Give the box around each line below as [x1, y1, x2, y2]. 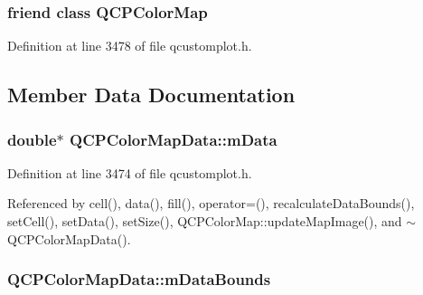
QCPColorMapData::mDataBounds [7, 268, 271, 290]
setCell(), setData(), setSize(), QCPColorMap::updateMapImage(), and [7, 212, 402, 230]
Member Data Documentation [7, 81, 296, 109]
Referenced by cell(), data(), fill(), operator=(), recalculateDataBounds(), [7, 194, 415, 213]
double [7, 128, 57, 150]
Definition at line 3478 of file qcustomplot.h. [7, 36, 252, 55]
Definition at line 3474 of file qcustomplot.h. [7, 163, 252, 182]
